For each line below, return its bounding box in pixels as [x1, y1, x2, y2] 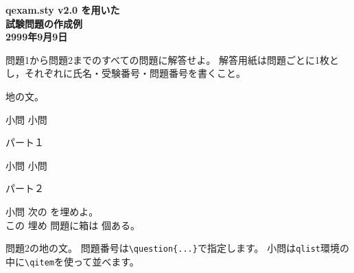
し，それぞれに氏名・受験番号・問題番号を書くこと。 [5, 66, 246, 80]
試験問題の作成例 [5, 16, 82, 30]
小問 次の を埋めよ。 [5, 204, 99, 218]
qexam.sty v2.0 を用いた [5, 3, 120, 16]
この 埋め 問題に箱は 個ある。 [5, 217, 140, 232]
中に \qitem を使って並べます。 [5, 254, 139, 268]
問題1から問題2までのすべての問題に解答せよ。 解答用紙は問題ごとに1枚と [5, 52, 340, 67]
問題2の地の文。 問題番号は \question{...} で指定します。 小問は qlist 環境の [5, 241, 349, 255]
